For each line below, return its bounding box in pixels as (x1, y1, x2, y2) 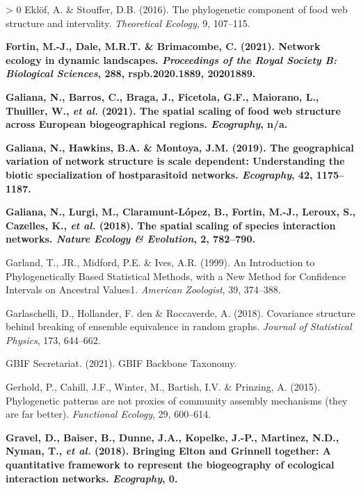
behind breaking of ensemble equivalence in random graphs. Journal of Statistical (6, 319, 352, 334)
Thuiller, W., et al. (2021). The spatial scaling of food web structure (6, 103, 341, 117)
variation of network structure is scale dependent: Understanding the (6, 154, 345, 168)
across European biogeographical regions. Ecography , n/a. (6, 117, 288, 131)
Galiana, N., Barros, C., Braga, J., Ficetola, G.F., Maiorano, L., (6, 89, 319, 104)
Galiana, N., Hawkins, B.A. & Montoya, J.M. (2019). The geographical (6, 140, 354, 154)
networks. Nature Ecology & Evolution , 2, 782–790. (6, 231, 255, 246)
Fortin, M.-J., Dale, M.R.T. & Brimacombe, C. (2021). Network (6, 39, 321, 54)
